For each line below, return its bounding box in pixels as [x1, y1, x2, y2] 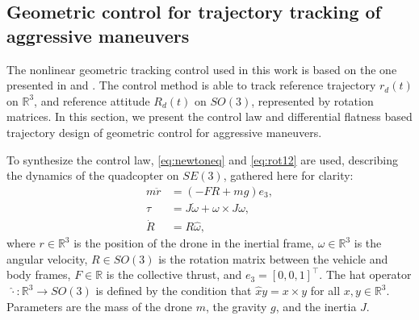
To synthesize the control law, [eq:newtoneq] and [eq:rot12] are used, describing [6, 151, 399, 168]
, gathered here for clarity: [223, 167, 354, 184]
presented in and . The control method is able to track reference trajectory [6, 77, 376, 94]
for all [310, 282, 341, 299]
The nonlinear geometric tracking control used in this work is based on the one [6, 60, 397, 77]
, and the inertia [275, 297, 357, 314]
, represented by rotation [251, 92, 374, 109]
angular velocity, [6, 250, 88, 267]
